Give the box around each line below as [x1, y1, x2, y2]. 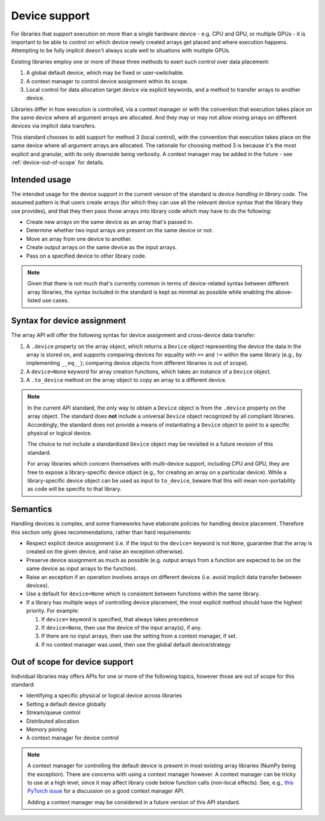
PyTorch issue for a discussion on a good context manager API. [27, 787, 185, 794]
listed [27, 297, 42, 304]
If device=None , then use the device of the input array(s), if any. [41, 624, 202, 631]
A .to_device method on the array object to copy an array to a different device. [26, 376, 227, 384]
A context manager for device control [26, 734, 119, 741]
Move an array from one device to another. [26, 235, 132, 242]
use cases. [42, 297, 69, 304]
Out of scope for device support [11, 656, 134, 667]
